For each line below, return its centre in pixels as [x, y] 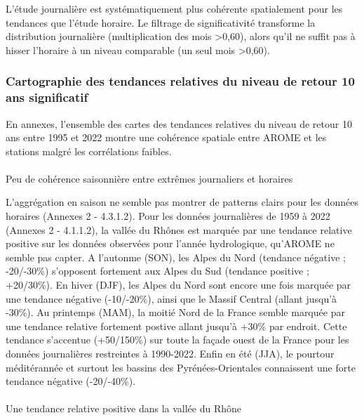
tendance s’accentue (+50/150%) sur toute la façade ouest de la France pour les [177, 340]
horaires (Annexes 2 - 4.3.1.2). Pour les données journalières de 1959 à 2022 [168, 216]
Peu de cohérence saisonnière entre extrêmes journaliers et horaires [149, 178]
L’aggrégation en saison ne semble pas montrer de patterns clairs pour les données [182, 202]
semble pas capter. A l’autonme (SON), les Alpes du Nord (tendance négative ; [176, 257]
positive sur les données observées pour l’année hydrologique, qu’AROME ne [170, 243]
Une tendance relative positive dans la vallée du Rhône [123, 408]
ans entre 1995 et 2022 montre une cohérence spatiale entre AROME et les [166, 137]
